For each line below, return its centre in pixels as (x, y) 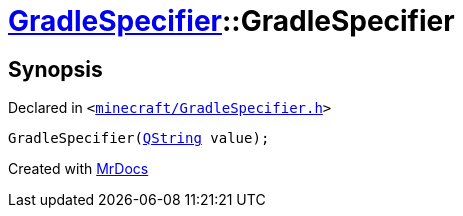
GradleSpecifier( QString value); (139, 138)
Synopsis (55, 69)
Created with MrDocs (78, 169)
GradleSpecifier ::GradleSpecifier (231, 21)
